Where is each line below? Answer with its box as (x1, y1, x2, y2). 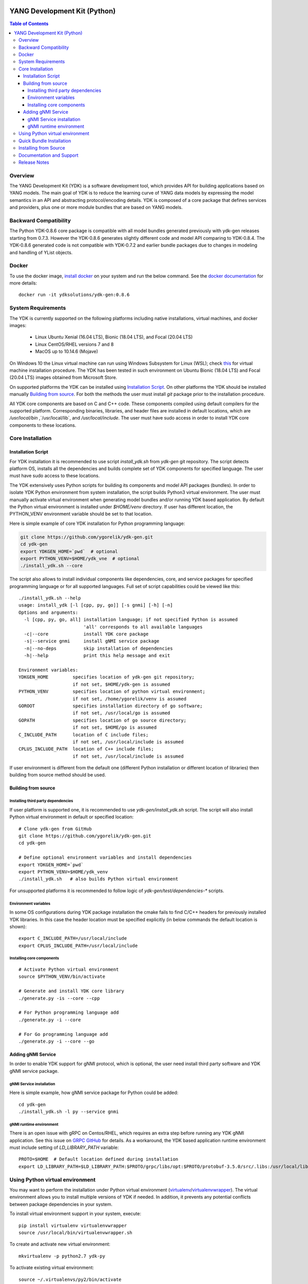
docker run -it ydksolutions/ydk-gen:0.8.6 (18, 292, 130, 298)
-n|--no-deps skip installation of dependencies (24, 645, 173, 651)
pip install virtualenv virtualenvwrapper (18, 1222, 127, 1229)
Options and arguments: (18, 609, 79, 615)
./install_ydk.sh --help (18, 595, 81, 601)
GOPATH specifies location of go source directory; (18, 717, 187, 723)
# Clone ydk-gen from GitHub (18, 826, 92, 832)
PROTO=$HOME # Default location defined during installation (18, 1156, 179, 1162)
